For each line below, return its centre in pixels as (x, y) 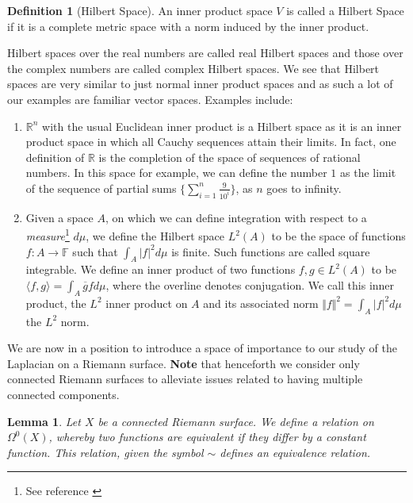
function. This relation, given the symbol (105, 452)
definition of (55, 157)
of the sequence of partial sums (101, 188)
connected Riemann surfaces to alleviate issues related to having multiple (185, 379)
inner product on (147, 303)
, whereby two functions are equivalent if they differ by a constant (207, 437)
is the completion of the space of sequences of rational (229, 157)
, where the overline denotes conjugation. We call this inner (250, 285)
